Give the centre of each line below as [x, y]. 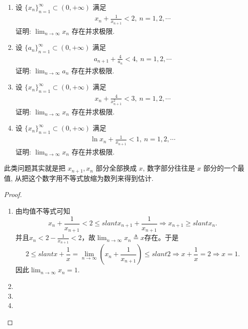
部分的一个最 [224, 168]
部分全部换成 [116, 168]
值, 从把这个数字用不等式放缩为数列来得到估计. [79, 178]
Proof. [13, 194]
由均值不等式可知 [43, 210]
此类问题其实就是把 [35, 168]
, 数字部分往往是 [169, 168]
